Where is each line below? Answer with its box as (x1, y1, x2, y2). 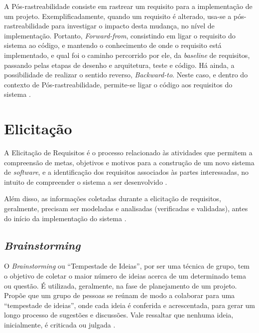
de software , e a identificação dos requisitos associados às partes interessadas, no (4, 167, 249, 177)
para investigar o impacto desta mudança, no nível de (51, 20, 215, 31)
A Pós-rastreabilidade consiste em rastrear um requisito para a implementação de (4, 1, 253, 11)
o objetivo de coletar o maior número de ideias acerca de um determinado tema (4, 271, 246, 281)
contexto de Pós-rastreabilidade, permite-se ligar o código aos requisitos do (4, 79, 233, 89)
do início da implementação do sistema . (4, 213, 127, 223)
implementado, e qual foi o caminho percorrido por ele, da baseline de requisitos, (4, 49, 250, 60)
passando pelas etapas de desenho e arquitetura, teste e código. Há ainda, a (4, 59, 235, 70)
